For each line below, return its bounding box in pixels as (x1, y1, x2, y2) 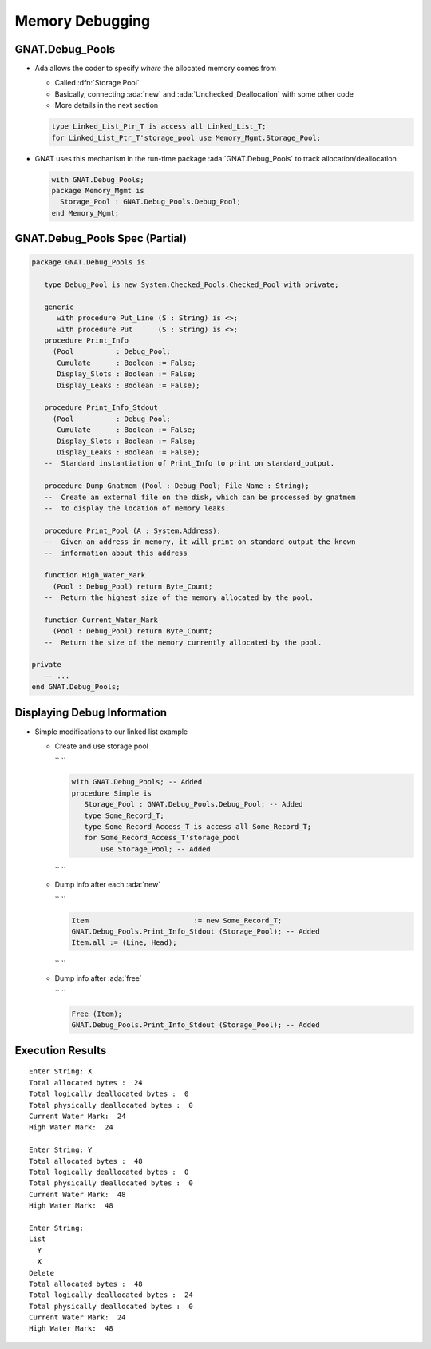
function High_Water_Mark (44, 571, 146, 580)
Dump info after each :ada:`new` (54, 879, 161, 890)
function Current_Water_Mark (44, 615, 159, 625)
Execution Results (14, 1043, 107, 1057)
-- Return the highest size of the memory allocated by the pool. (44, 593, 314, 602)
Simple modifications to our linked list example (34, 727, 188, 736)
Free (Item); (71, 1010, 123, 1018)
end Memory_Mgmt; (51, 208, 120, 217)
